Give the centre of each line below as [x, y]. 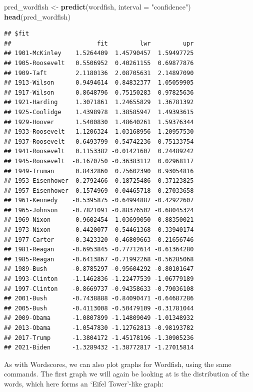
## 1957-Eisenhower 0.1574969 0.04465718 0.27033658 [99, 190]
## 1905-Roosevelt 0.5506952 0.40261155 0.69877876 [99, 63]
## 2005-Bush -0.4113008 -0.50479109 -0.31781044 [99, 308]
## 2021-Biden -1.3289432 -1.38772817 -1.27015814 [99, 348]
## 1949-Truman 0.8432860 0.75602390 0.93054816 [99, 171]
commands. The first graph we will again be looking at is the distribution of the [127, 374]
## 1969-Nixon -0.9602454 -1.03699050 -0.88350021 [99, 220]
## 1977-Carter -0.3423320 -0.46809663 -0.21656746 [99, 240]
